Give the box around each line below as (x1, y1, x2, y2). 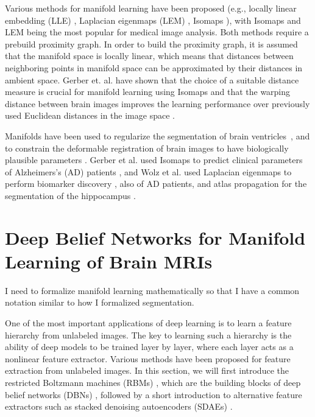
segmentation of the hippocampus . (5, 189, 136, 201)
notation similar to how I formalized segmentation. (5, 296, 194, 309)
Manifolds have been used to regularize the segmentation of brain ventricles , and (5, 129, 310, 142)
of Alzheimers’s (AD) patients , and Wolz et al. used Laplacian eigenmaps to (5, 165, 292, 178)
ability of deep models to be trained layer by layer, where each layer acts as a (5, 340, 294, 353)
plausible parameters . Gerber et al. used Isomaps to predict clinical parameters (5, 153, 303, 166)
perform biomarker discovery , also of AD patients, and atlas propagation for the (5, 177, 307, 190)
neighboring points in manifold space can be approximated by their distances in (5, 61, 303, 74)
